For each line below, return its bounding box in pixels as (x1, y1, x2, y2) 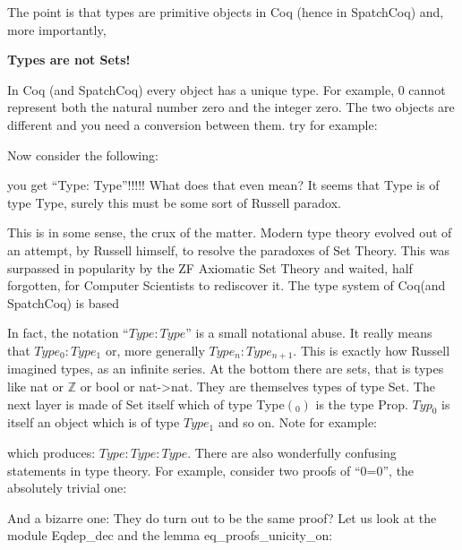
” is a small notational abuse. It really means (185, 323, 432, 342)
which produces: (7, 443, 96, 461)
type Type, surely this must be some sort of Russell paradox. (7, 193, 341, 211)
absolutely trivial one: (7, 478, 127, 497)
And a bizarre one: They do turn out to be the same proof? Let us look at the (7, 508, 437, 527)
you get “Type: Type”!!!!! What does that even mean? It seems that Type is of (7, 176, 440, 194)
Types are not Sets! (7, 50, 131, 69)
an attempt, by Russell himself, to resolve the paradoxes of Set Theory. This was (7, 240, 449, 259)
